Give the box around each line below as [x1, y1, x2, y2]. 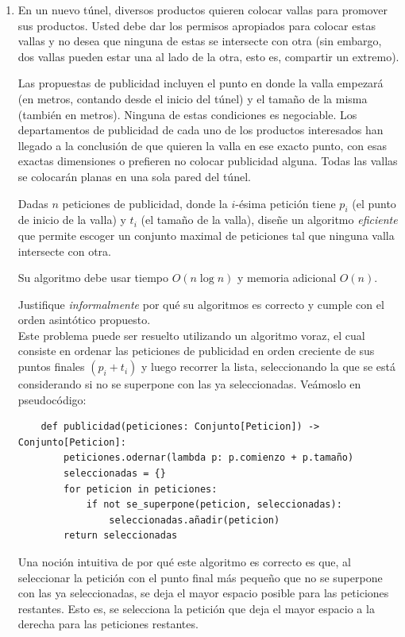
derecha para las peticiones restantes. [17, 616, 199, 632]
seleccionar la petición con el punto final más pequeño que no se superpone [17, 569, 383, 585]
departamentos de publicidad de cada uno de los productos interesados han [17, 122, 384, 138]
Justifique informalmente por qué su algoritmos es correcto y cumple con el [17, 295, 384, 312]
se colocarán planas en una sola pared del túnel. [17, 168, 251, 184]
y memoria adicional [237, 269, 337, 286]
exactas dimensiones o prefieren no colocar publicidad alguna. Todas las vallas [17, 152, 398, 169]
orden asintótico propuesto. [17, 311, 151, 328]
